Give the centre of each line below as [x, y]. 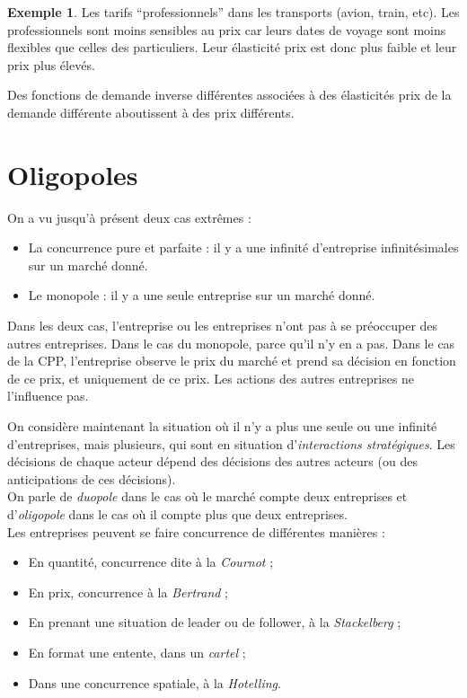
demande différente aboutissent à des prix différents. [151, 112]
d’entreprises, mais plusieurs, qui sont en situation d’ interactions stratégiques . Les [231, 443]
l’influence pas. [48, 396]
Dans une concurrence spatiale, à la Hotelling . [154, 682]
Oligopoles [73, 174]
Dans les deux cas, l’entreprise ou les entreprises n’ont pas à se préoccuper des [223, 326]
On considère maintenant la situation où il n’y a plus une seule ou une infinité [222, 426]
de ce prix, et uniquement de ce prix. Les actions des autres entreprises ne [211, 378]
